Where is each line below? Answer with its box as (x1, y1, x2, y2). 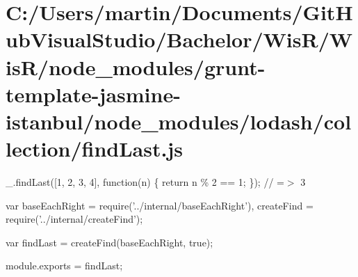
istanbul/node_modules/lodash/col (6, 106, 352, 135)
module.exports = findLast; (6, 258, 123, 273)
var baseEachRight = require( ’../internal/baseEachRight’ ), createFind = (6, 198, 314, 212)
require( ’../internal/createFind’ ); (6, 212, 143, 226)
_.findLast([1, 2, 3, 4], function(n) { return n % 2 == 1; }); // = (6, 175, 284, 189)
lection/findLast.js (6, 134, 183, 163)
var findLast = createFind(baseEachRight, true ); (6, 235, 213, 249)
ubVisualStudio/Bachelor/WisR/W (6, 25, 353, 54)
